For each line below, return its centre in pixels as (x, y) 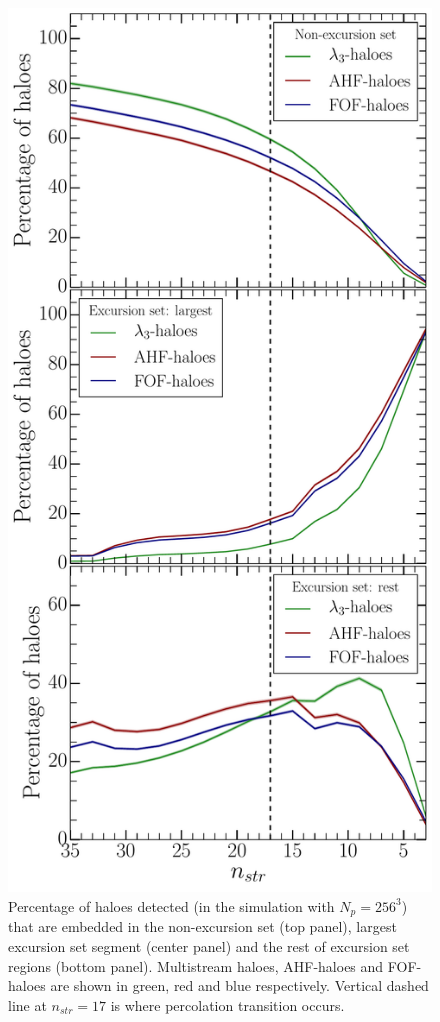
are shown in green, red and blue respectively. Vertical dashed (239, 985)
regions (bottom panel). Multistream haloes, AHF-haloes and (196, 965)
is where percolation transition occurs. (227, 1004)
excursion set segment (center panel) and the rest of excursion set (209, 945)
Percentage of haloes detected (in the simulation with (171, 905)
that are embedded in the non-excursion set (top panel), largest (202, 926)
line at (27, 1004)
